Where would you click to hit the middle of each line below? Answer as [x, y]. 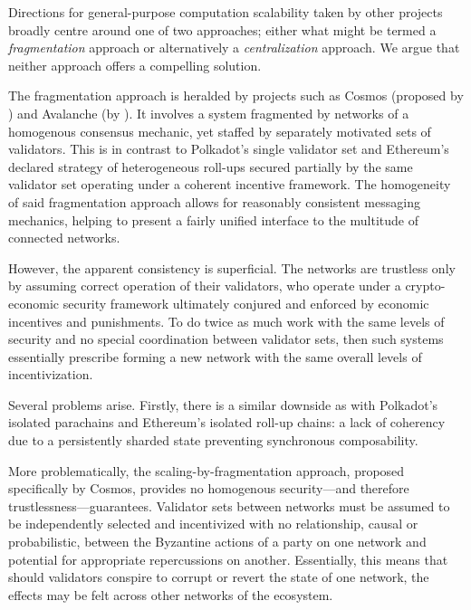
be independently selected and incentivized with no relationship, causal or [213, 524]
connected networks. [64, 238]
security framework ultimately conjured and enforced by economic [246, 303]
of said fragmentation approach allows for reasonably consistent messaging [214, 201]
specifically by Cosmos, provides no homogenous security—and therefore [209, 488]
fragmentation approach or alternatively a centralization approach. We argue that [234, 48]
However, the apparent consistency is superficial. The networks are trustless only [232, 267]
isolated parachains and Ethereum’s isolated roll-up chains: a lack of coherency [227, 422]
